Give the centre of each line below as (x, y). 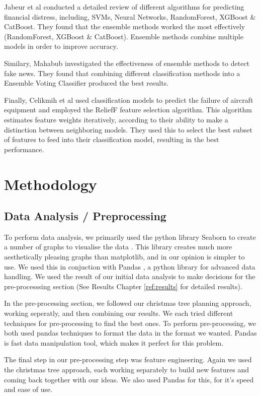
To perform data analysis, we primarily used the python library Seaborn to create (130, 237)
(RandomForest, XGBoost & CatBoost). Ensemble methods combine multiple (124, 36)
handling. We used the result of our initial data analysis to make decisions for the (130, 276)
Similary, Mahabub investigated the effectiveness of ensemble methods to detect (127, 63)
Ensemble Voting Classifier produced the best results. (86, 83)
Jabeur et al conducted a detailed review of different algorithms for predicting (124, 7)
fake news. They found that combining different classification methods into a (122, 73)
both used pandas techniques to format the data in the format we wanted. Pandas (130, 333)
